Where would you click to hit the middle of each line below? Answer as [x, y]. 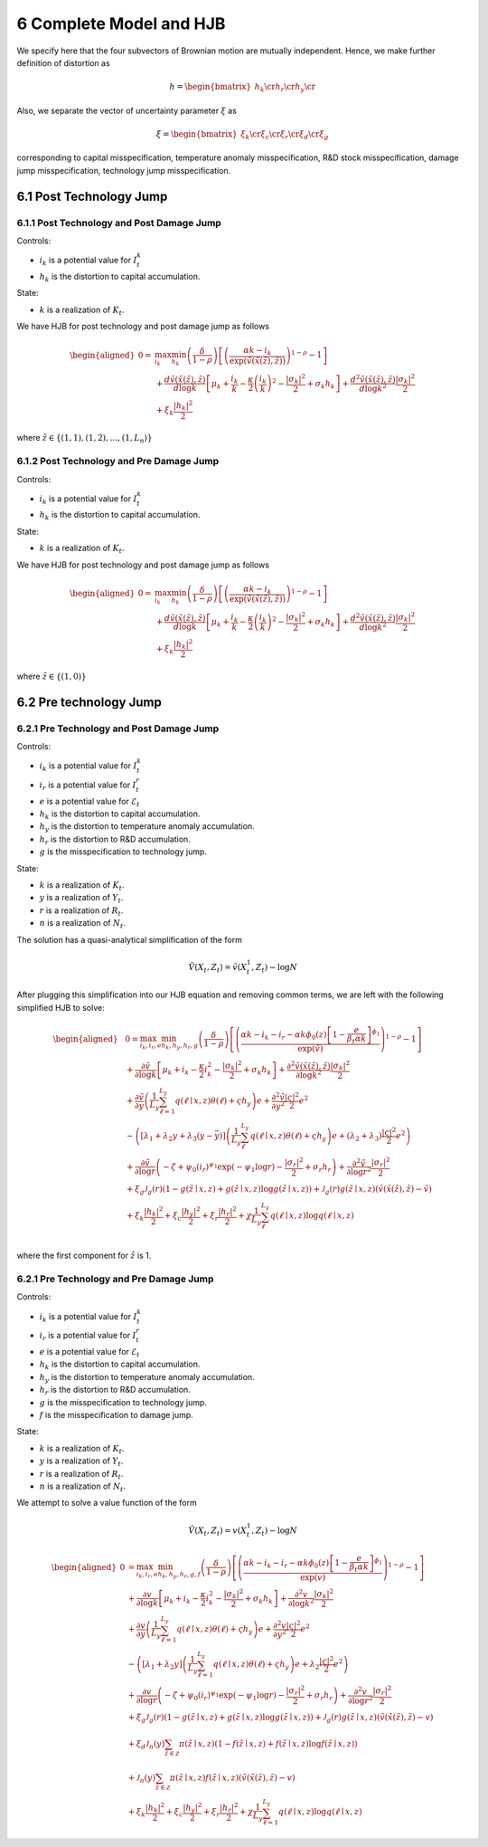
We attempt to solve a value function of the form [107, 1503]
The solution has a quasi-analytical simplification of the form [130, 939]
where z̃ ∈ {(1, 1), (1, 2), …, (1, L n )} [84, 439]
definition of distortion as [63, 62]
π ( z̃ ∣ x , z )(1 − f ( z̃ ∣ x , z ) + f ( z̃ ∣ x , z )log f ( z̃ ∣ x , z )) [269, 1743]
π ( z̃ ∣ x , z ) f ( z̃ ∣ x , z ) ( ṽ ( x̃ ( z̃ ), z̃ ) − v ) [232, 1777]
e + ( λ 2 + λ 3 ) [357, 1137]
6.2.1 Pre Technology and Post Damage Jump [118, 728]
